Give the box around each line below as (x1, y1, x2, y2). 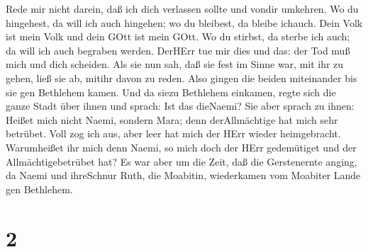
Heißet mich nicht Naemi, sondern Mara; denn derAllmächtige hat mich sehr (6, 112, 338, 127)
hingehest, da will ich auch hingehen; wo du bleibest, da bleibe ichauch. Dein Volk (6, 15, 363, 30)
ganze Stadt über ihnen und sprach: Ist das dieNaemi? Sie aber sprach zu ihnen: (6, 98, 355, 113)
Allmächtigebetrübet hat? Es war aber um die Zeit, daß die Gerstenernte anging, (6, 154, 357, 168)
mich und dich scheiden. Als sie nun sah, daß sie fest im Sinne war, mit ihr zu (6, 57, 344, 71)
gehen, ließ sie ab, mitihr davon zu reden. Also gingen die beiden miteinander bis (6, 70, 357, 85)
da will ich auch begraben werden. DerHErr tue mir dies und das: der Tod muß (6, 42, 350, 57)
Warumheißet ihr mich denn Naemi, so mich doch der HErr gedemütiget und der (6, 139, 357, 154)
